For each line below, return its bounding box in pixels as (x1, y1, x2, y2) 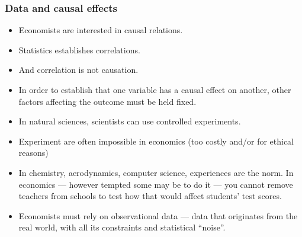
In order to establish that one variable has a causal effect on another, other (18, 84, 291, 95)
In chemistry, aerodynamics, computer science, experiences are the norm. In (18, 166, 294, 178)
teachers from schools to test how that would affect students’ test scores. (18, 190, 282, 202)
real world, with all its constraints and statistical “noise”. (18, 221, 226, 233)
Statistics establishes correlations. (18, 43, 140, 56)
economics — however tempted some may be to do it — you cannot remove (18, 178, 293, 190)
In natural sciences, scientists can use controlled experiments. (18, 115, 241, 127)
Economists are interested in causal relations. (18, 24, 183, 36)
